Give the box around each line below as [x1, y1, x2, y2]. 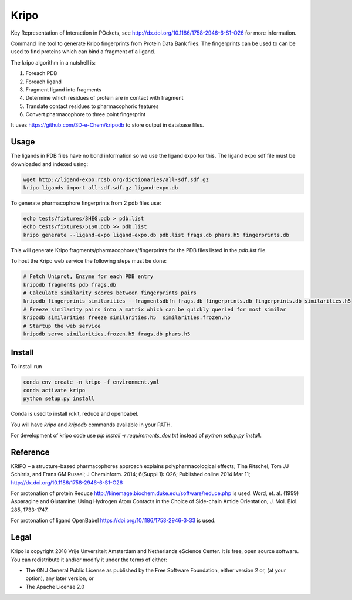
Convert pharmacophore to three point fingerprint [25, 111, 146, 118]
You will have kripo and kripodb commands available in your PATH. [11, 421, 172, 428]
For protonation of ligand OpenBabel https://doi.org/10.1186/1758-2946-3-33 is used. [11, 517, 216, 524]
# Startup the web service [23, 323, 101, 329]
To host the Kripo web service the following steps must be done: [11, 257, 167, 265]
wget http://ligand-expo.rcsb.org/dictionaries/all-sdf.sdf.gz [23, 176, 209, 183]
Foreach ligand [25, 78, 62, 85]
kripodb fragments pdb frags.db [23, 282, 117, 288]
